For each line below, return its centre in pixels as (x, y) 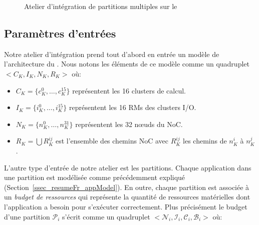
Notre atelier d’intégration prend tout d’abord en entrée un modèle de (112, 54)
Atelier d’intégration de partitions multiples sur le (101, 6)
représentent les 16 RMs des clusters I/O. (133, 107)
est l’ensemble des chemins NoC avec (112, 141)
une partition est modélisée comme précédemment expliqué (95, 177)
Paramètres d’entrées (60, 33)
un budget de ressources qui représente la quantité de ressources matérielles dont (127, 197)
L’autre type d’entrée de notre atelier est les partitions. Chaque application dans (128, 167)
